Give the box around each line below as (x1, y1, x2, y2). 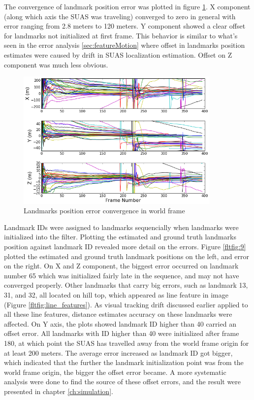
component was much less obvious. (4, 59, 108, 69)
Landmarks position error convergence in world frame (24, 205, 185, 216)
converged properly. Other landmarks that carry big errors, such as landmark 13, (4, 280, 248, 290)
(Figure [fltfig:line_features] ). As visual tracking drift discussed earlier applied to (4, 299, 248, 309)
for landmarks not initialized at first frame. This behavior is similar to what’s (4, 30, 238, 40)
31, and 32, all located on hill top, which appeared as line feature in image (4, 289, 228, 300)
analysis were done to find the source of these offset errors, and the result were (4, 376, 241, 387)
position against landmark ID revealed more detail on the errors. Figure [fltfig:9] (4, 241, 246, 252)
